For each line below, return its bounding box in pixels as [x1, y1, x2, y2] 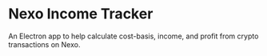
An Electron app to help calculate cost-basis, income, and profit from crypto [8, 31, 259, 41]
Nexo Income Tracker [8, 5, 153, 23]
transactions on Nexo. [8, 39, 81, 49]
